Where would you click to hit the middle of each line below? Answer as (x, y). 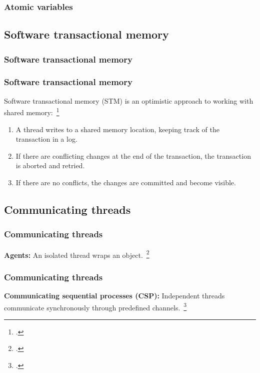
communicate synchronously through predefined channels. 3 (95, 306)
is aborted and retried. (50, 165)
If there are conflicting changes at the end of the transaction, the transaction (133, 155)
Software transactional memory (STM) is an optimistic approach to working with (129, 100)
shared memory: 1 (32, 111)
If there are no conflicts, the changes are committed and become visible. (126, 182)
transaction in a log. (46, 139)
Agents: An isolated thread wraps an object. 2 (77, 254)
